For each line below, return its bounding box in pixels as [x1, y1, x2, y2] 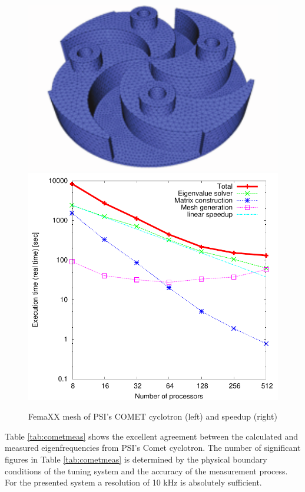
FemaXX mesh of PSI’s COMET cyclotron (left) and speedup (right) [28, 410, 277, 423]
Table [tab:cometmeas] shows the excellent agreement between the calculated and [5, 430, 298, 442]
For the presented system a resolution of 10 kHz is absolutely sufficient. [5, 476, 262, 488]
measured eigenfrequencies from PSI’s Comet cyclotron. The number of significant [5, 441, 301, 454]
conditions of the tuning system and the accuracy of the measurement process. [5, 464, 288, 477]
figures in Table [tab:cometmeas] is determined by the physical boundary [5, 453, 267, 466]
